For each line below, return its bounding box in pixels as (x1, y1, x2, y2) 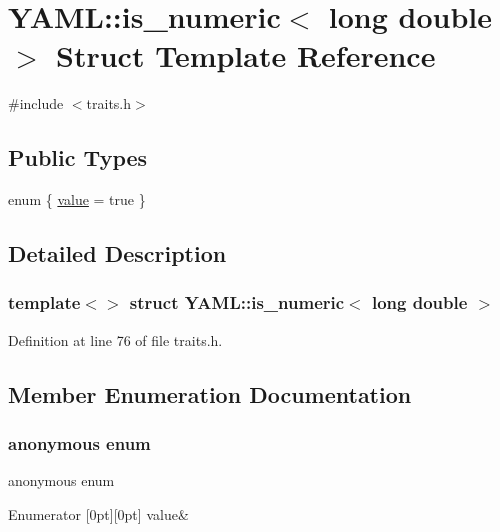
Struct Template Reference (56, 35, 436, 76)
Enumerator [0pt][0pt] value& (8, 503, 189, 524)
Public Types (8, 142, 148, 173)
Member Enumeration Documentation (8, 378, 412, 409)
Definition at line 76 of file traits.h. (8, 329, 223, 350)
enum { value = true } (8, 189, 146, 210)
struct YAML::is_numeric (129, 290, 345, 315)
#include (8, 93, 64, 114)
